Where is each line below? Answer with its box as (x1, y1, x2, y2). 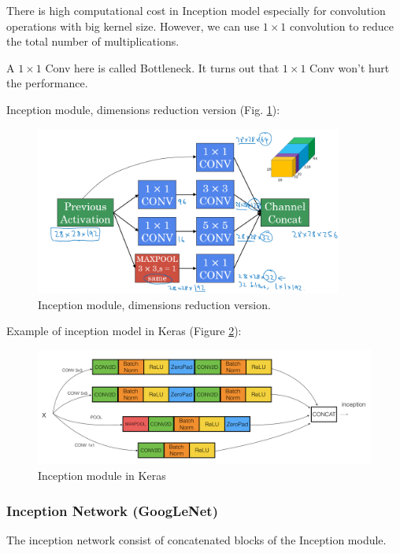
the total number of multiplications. (6, 33, 180, 50)
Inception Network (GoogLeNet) (6, 500, 218, 520)
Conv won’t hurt (309, 59, 390, 76)
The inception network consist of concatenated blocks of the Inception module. (6, 531, 387, 547)
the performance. (6, 75, 88, 91)
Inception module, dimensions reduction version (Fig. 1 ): (6, 101, 280, 117)
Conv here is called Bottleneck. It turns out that (45, 59, 280, 76)
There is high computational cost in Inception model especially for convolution (6, 2, 386, 18)
